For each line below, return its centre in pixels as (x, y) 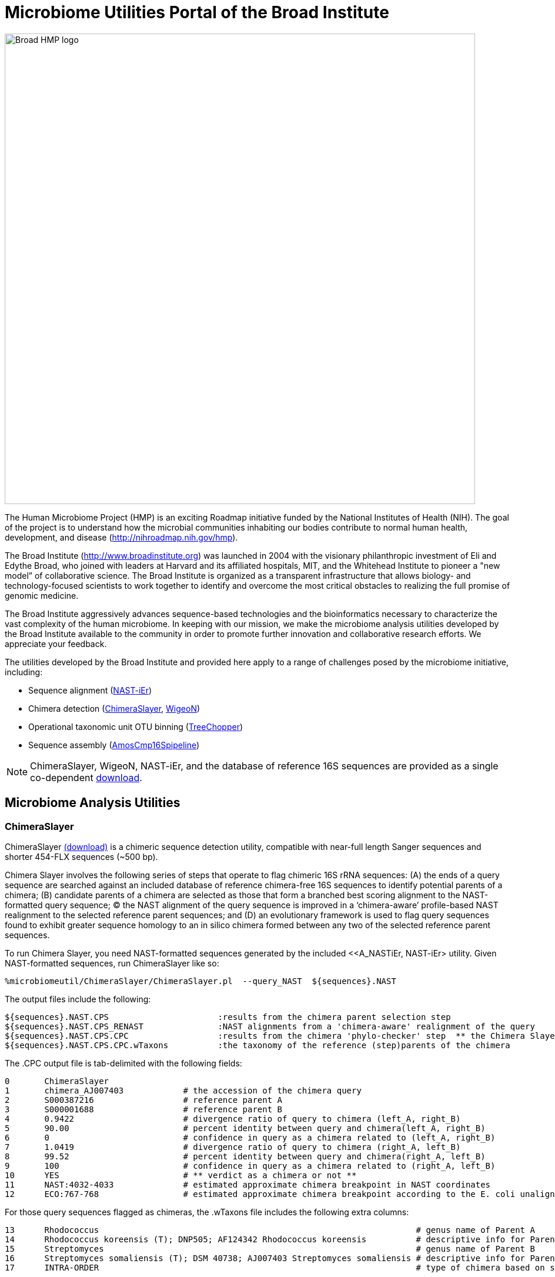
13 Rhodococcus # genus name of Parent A (270, 1230)
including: (24, 672)
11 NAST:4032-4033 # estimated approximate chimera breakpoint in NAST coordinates (248, 1184)
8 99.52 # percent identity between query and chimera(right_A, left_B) (245, 1156)
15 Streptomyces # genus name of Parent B (270, 1248)
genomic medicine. (42, 595)
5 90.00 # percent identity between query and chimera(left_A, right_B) (245, 1128)
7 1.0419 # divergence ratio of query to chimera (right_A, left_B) (233, 1147)
